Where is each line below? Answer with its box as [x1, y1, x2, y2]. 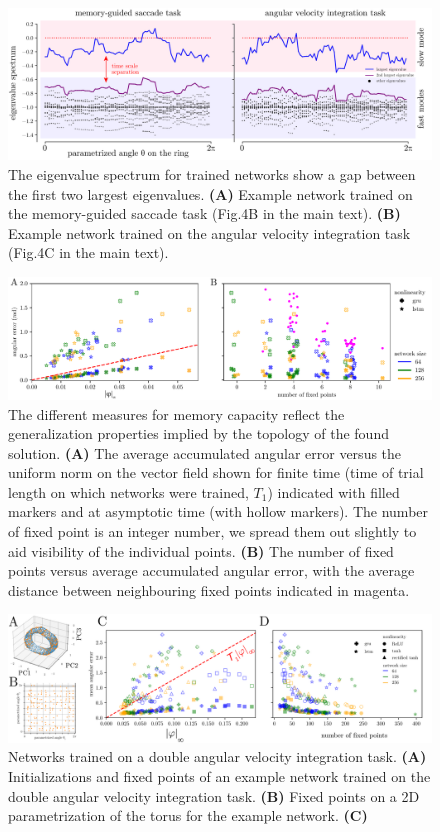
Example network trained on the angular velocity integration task [8, 222, 411, 243]
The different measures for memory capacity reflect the [8, 403, 345, 424]
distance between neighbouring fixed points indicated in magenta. [8, 579, 410, 600]
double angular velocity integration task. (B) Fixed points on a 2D [8, 785, 420, 806]
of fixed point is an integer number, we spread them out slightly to [8, 521, 417, 542]
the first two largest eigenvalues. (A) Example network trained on [8, 183, 413, 204]
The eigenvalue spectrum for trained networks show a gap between [8, 163, 416, 184]
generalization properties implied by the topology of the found [8, 423, 389, 444]
